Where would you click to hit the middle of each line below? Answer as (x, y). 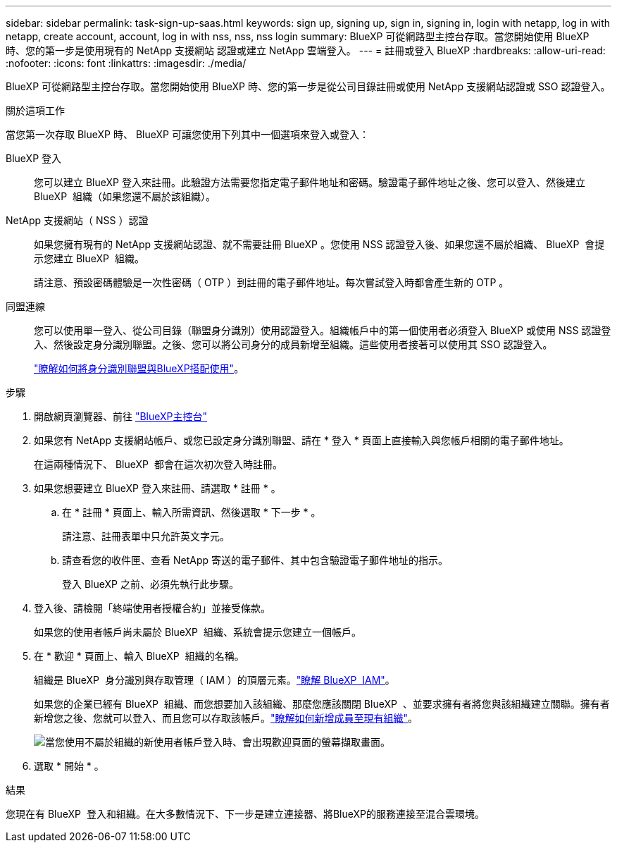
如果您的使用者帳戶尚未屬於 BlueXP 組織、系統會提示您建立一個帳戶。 (198, 632)
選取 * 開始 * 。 (69, 766)
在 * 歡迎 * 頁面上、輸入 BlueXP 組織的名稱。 (139, 656)
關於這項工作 (35, 110)
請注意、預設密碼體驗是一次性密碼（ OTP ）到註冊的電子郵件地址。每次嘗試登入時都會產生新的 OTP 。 (272, 282)
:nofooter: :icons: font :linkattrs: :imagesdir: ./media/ (126, 63)
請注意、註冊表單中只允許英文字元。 (146, 536)
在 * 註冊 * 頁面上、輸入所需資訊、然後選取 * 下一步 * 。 (192, 512)
